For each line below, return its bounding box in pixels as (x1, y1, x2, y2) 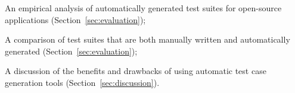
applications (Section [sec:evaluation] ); (5, 13, 146, 25)
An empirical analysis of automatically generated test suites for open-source (5, 2, 282, 14)
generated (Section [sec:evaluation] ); (5, 44, 138, 57)
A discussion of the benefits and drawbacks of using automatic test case (5, 65, 266, 77)
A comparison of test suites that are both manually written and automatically (5, 33, 290, 46)
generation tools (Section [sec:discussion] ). (5, 76, 160, 88)
